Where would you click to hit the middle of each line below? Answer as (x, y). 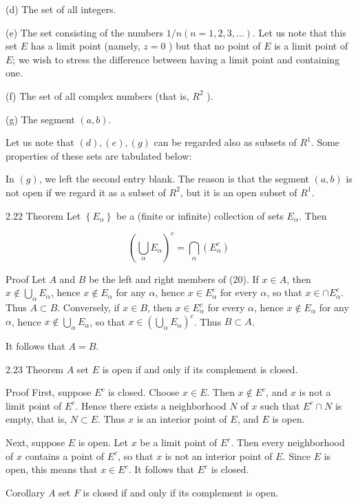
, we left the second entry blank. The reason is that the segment (174, 179)
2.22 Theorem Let (43, 215)
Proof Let (26, 279)
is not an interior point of (219, 455)
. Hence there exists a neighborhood (151, 405)
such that (280, 405)
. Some (325, 142)
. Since (297, 455)
